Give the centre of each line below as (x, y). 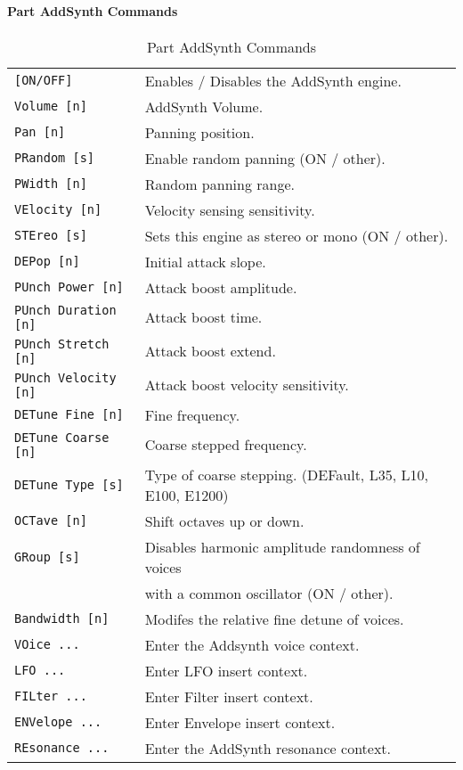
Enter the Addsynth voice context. (252, 644)
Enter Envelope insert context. (240, 722)
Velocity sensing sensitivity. (230, 209)
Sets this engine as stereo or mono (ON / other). (296, 235)
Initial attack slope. (205, 261)
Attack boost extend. (210, 351)
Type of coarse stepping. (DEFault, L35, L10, (286, 474)
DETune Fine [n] (69, 415)
